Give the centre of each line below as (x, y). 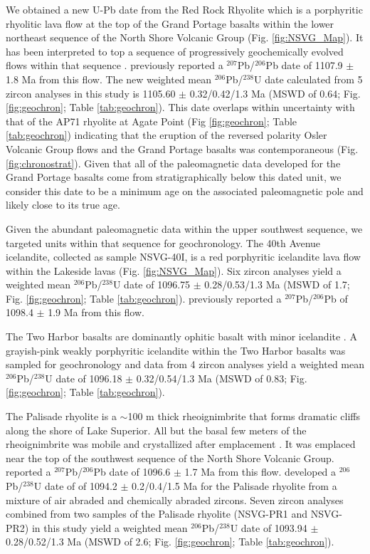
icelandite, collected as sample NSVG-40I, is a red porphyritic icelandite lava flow (183, 257)
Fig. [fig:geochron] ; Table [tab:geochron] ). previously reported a (144, 298)
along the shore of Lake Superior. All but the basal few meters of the (156, 430)
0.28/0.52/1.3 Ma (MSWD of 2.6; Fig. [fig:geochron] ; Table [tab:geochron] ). (170, 542)
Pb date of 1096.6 (132, 472)
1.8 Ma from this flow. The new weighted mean (109, 79)
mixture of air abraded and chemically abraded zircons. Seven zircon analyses (175, 500)
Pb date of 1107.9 (304, 65)
